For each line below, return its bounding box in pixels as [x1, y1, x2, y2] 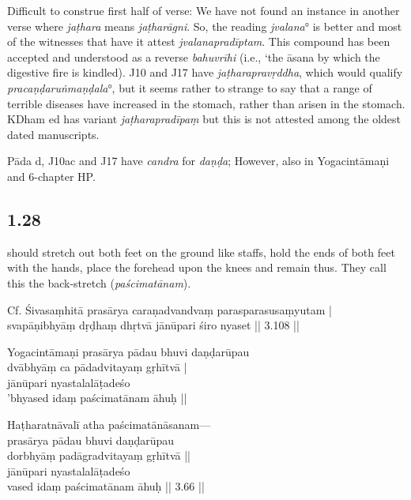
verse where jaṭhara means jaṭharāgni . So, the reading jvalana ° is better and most [7, 17, 402, 34]
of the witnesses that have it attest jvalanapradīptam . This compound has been [7, 33, 390, 50]
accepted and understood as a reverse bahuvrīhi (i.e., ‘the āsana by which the [7, 48, 380, 65]
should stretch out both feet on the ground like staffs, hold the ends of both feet [7, 243, 395, 260]
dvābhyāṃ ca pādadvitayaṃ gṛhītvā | [7, 359, 187, 375]
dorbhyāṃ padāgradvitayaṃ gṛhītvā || [7, 447, 190, 464]
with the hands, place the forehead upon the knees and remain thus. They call [7, 259, 386, 276]
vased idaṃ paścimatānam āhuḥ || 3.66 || [7, 478, 205, 494]
